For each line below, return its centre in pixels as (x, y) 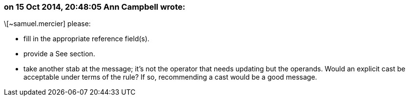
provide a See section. (59, 54)
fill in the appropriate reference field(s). (87, 39)
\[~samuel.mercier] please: (47, 24)
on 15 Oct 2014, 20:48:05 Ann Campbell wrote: (95, 7)
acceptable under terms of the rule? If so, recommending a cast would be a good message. (170, 77)
